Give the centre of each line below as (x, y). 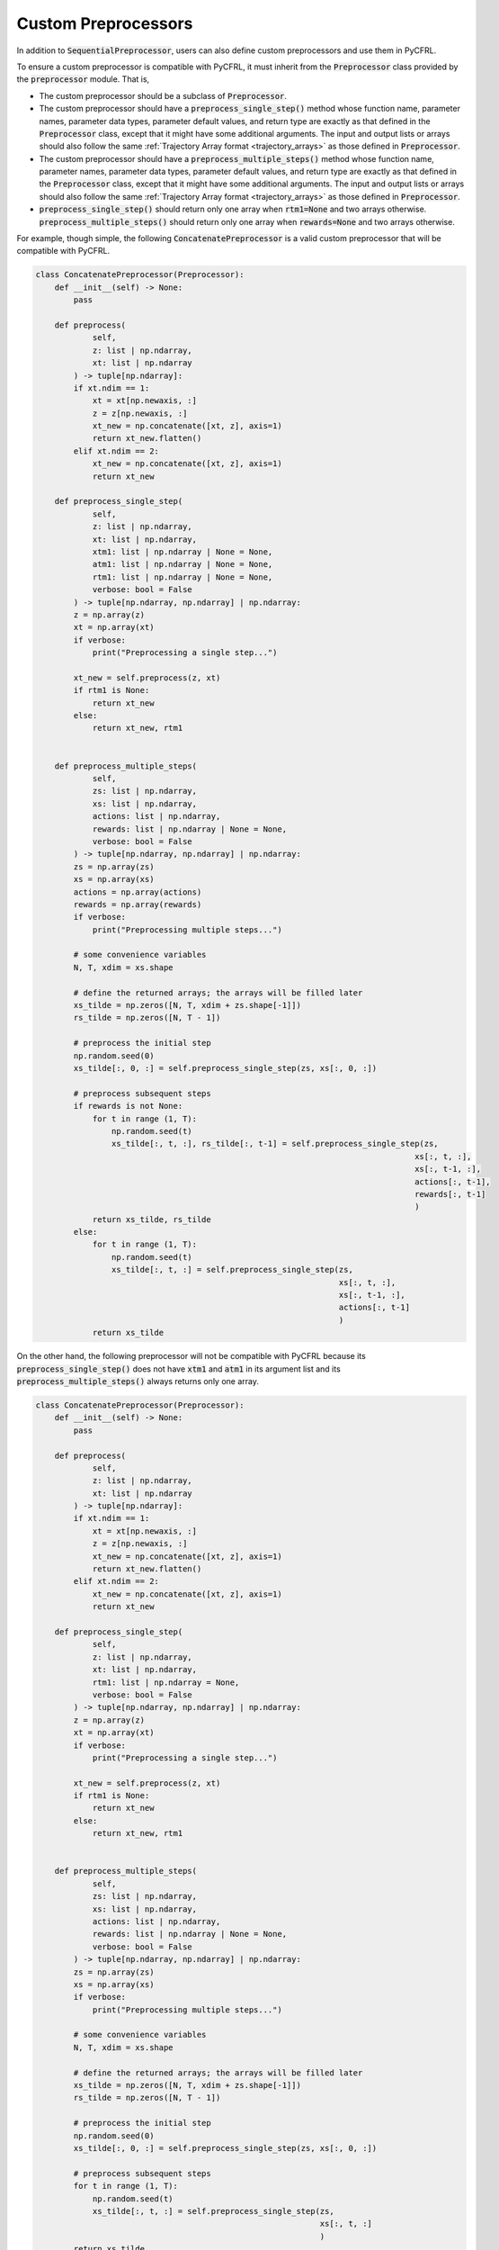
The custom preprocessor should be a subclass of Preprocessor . (163, 95)
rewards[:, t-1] (450, 1194)
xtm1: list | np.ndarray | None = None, (183, 552)
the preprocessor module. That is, (83, 79)
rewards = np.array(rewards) (138, 904)
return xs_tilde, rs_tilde (151, 1219)
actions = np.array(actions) (138, 892)
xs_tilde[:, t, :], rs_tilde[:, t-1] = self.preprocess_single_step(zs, (275, 1144)
